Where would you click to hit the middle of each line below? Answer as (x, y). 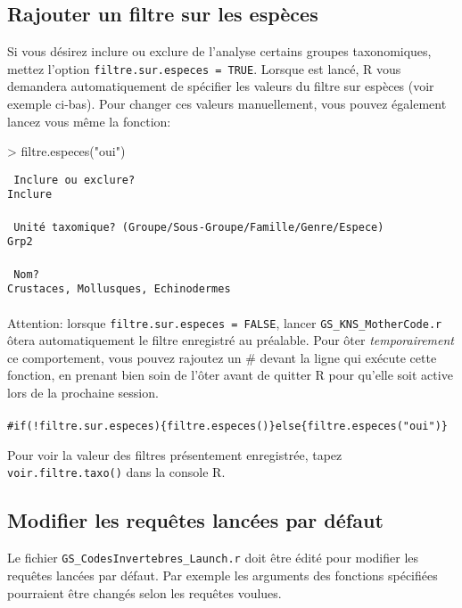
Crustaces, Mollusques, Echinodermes (119, 289)
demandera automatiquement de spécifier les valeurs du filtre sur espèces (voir (221, 86)
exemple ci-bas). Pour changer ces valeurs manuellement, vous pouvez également (227, 104)
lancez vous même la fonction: (89, 121)
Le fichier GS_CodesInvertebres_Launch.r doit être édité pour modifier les (213, 558)
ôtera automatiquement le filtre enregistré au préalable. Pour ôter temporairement (231, 340)
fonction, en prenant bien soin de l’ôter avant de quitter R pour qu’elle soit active (230, 375)
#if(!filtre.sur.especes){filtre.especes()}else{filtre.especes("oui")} (227, 427)
